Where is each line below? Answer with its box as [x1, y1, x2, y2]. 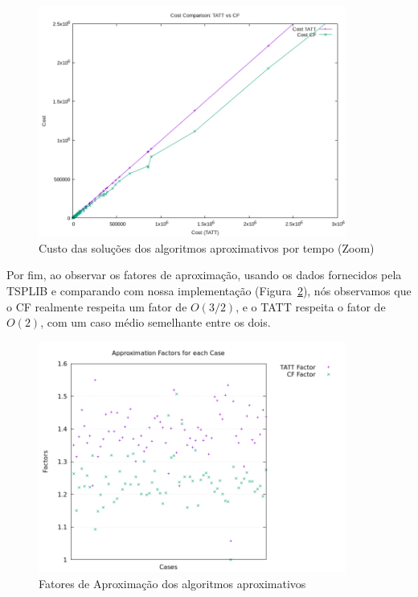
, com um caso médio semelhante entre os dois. [40, 314, 271, 331]
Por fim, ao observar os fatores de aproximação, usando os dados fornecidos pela [6, 266, 402, 283]
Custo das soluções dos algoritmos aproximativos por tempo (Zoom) [39, 239, 375, 256]
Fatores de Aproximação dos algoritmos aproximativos [39, 574, 306, 591]
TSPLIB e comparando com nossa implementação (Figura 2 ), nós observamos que [6, 282, 412, 298]
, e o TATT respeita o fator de [236, 298, 386, 315]
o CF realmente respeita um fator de [6, 298, 187, 315]
